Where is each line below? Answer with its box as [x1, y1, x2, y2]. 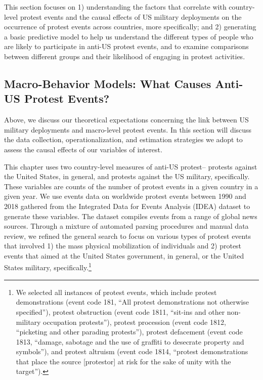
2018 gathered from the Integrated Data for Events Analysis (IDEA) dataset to [4, 200, 250, 211]
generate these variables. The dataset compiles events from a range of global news [4, 210, 257, 221]
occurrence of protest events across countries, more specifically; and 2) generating [4, 21, 256, 32]
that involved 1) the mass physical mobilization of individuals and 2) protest [4, 240, 242, 251]
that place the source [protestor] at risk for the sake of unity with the [16, 356, 231, 366]
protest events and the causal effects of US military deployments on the [20, 11, 242, 22]
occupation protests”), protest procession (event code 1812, [43, 316, 226, 327]
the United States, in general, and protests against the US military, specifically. [4, 171, 250, 182]
